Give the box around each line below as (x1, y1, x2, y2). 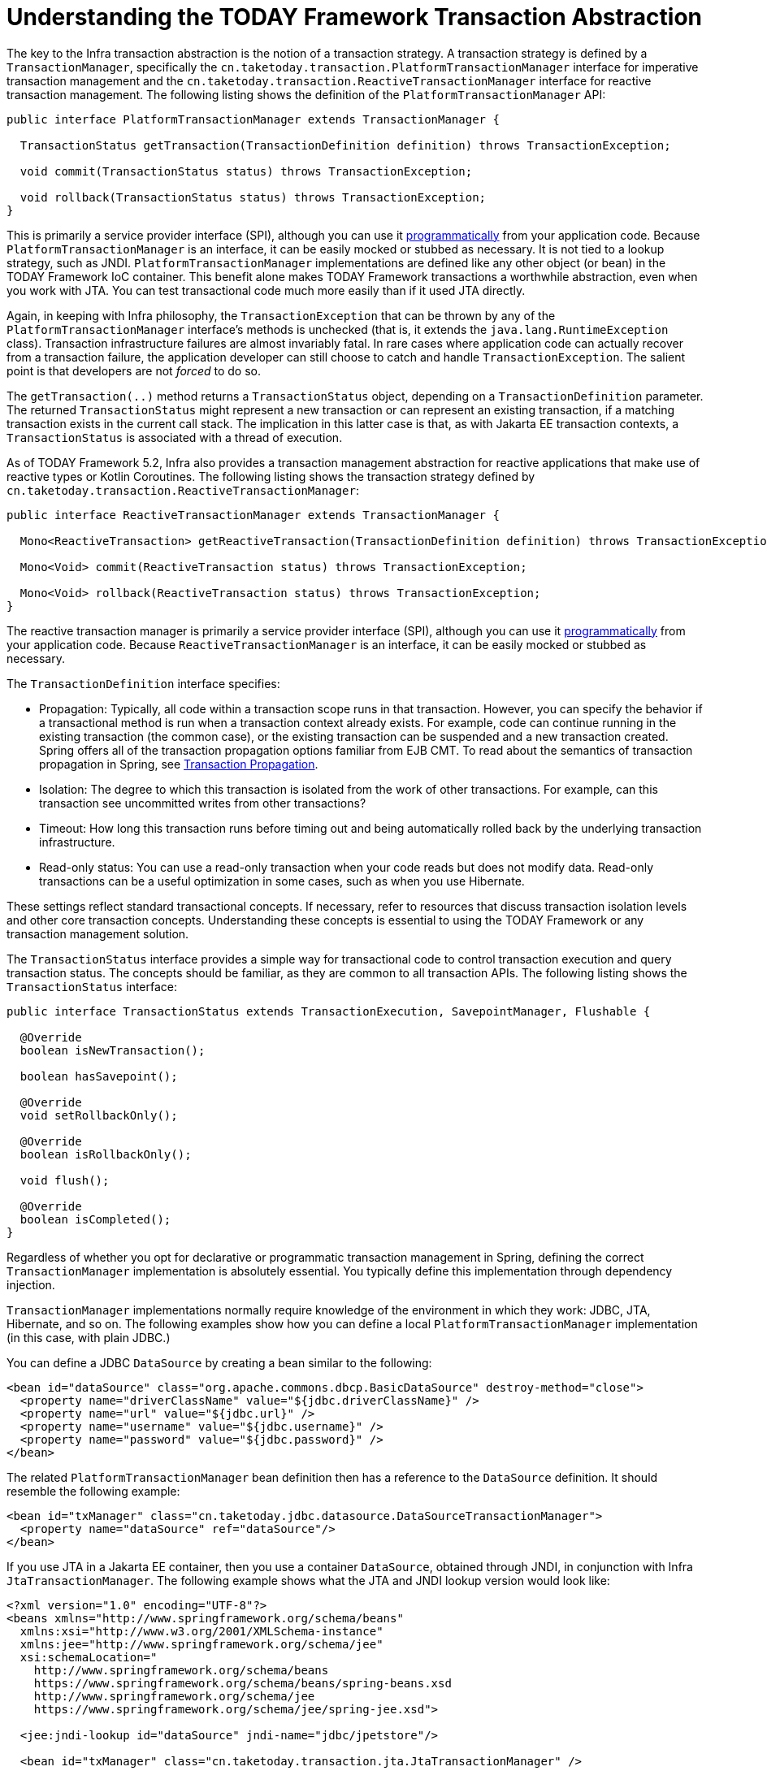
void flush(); (19, 1173, 110, 1187)
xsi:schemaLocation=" (19, 1650, 158, 1664)
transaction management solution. (6, 926, 189, 941)
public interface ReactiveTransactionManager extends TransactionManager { (6, 508, 500, 522)
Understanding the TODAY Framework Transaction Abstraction (6, 3, 702, 31)
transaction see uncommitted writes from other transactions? (39, 795, 366, 810)
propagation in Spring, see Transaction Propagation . (39, 756, 318, 771)
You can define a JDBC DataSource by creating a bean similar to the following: (6, 1355, 432, 1370)
